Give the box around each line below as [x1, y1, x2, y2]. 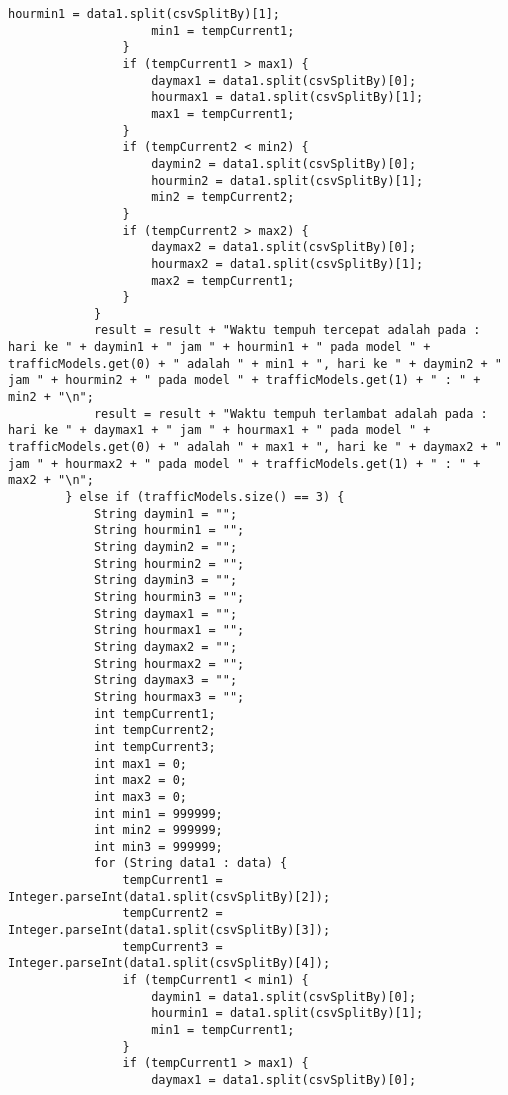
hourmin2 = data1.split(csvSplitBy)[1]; [151, 173, 424, 188]
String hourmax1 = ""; [93, 623, 245, 638]
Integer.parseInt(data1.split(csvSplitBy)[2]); [8, 889, 331, 904]
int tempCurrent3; [93, 739, 216, 754]
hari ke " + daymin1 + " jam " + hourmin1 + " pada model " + [8, 340, 431, 355]
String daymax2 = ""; [93, 639, 238, 654]
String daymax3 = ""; [93, 673, 238, 688]
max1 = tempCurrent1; [151, 106, 295, 121]
